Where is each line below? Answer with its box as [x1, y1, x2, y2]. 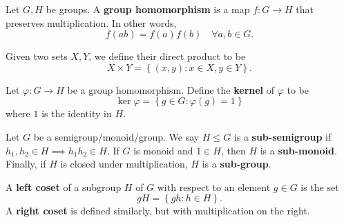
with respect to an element [157, 179, 271, 194]
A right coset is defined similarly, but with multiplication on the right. [6, 203, 310, 218]
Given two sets [6, 49, 68, 63]
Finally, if [6, 157, 46, 171]
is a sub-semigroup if [233, 129, 332, 143]
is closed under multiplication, [60, 157, 188, 171]
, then [220, 143, 246, 157]
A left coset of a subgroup [6, 179, 122, 194]
